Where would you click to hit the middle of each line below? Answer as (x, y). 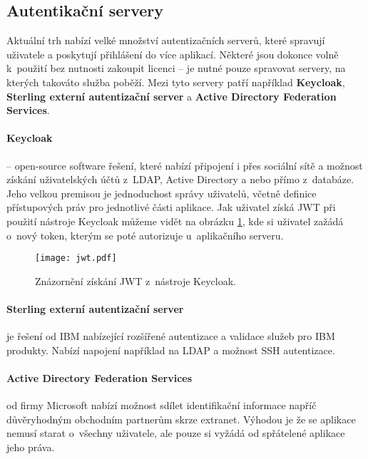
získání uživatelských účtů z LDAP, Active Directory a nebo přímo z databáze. (180, 179)
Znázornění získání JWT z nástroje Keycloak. (136, 280)
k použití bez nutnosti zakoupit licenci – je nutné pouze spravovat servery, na (176, 68)
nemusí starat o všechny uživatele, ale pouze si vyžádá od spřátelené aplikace (176, 433)
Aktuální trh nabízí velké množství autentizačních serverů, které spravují (166, 40)
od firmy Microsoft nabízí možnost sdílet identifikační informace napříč (162, 405)
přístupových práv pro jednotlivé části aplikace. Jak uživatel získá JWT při (171, 207)
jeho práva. (31, 447)
